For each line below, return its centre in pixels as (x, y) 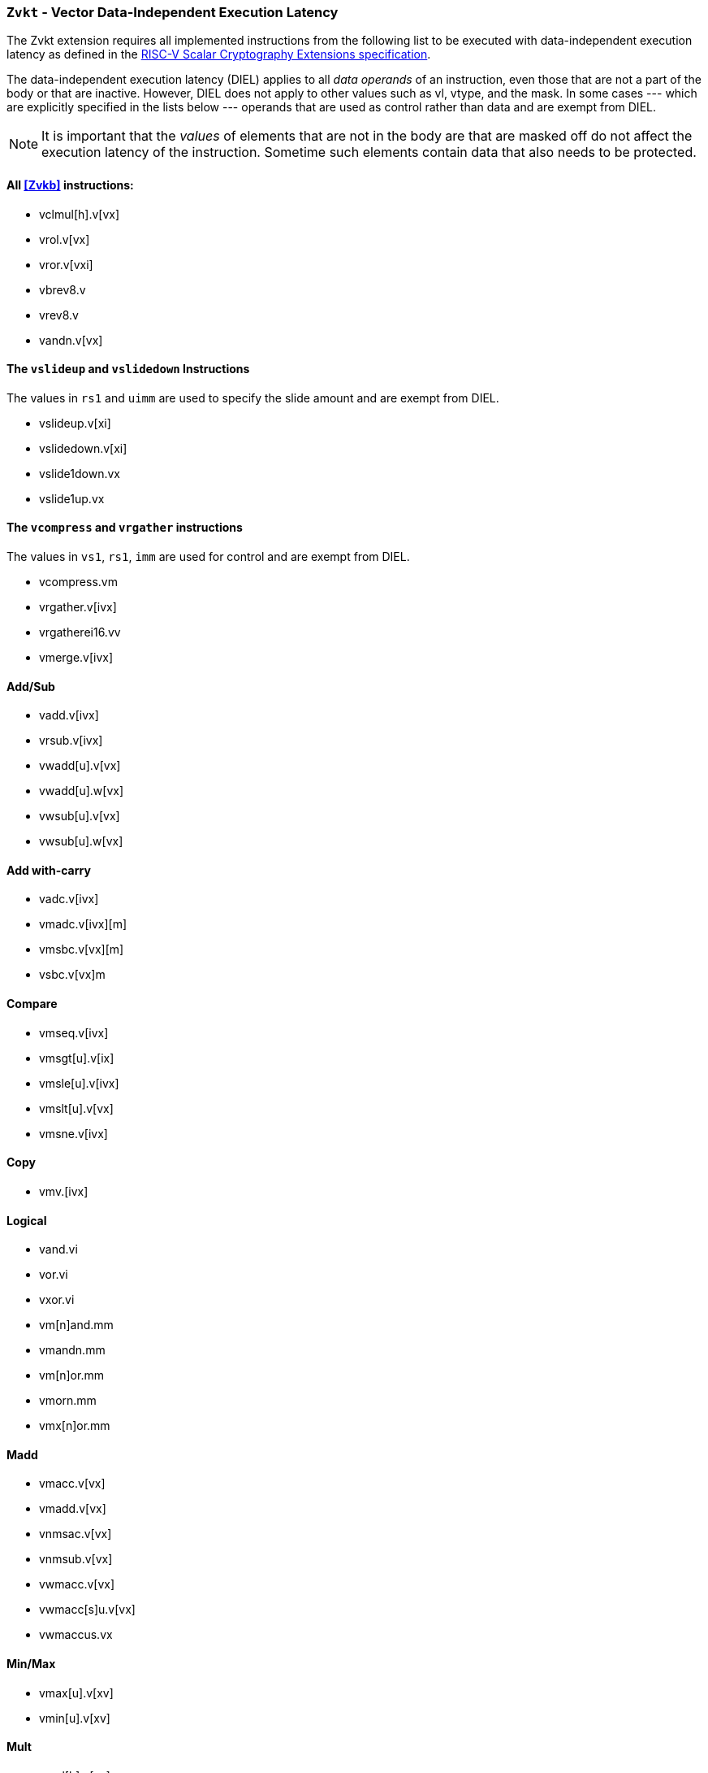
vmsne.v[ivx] (73, 1133)
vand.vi (58, 1249)
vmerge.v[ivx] (76, 658)
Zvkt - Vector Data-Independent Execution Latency (173, 12)
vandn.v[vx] (71, 340)
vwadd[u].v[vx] (80, 766)
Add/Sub (31, 686)
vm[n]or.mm (71, 1375)
